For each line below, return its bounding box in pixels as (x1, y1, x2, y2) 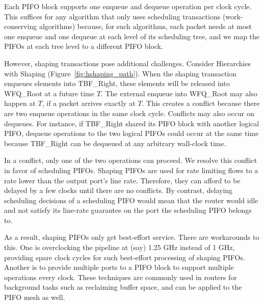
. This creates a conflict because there (142, 98, 260, 108)
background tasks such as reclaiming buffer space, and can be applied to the (4, 282, 242, 292)
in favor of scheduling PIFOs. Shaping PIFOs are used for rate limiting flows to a (4, 164, 258, 175)
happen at (4, 98, 36, 108)
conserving (4, 21, 37, 32)
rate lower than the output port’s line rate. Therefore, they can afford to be (4, 175, 241, 185)
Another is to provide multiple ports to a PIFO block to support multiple (4, 262, 234, 272)
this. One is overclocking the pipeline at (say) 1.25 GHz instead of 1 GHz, (4, 242, 235, 253)
